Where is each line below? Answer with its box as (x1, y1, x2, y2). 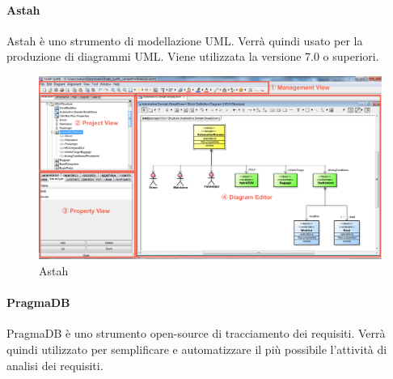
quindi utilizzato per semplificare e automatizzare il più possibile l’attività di (6, 341, 387, 358)
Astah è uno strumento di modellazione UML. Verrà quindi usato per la (6, 32, 363, 49)
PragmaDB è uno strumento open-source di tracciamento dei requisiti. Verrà (6, 325, 386, 342)
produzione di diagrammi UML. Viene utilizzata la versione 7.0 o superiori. (6, 48, 379, 65)
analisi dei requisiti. (6, 356, 104, 373)
